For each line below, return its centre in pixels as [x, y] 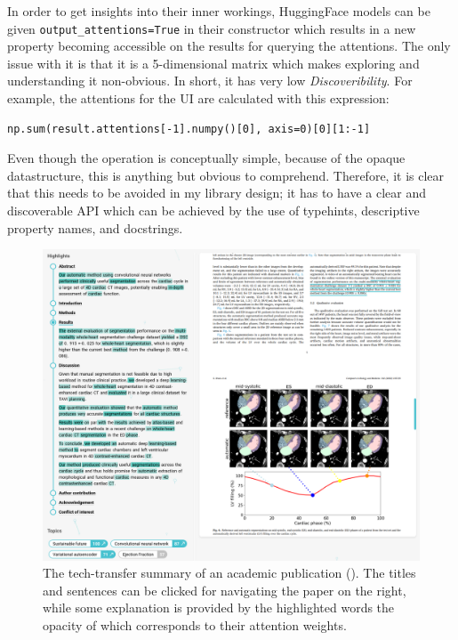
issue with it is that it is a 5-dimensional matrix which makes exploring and [213, 63]
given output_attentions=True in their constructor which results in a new [212, 28]
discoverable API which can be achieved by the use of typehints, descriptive [213, 210]
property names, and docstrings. [95, 227]
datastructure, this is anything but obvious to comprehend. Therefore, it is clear [226, 175]
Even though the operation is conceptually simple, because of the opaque [206, 158]
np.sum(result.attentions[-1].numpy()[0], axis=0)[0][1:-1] [189, 129]
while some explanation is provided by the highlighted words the [219, 608]
